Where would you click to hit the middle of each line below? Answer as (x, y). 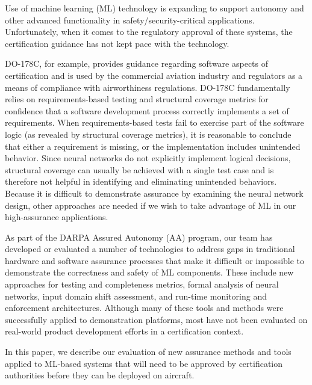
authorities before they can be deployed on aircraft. (100, 375)
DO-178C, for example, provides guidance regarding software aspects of (137, 63)
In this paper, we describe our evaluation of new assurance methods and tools (148, 352)
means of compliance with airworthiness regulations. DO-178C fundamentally (148, 87)
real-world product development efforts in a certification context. (124, 331)
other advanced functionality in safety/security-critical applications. (130, 20)
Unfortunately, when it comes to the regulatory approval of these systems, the (149, 32)
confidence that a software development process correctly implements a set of (147, 110)
